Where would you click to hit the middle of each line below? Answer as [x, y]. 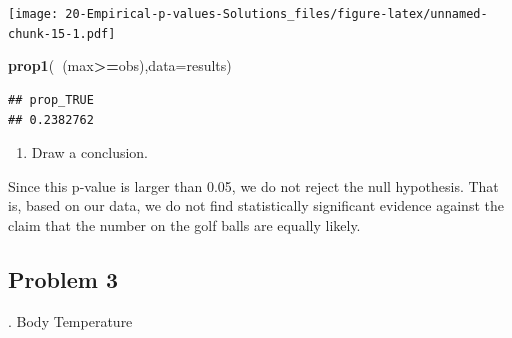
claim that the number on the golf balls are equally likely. [184, 224]
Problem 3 [63, 278]
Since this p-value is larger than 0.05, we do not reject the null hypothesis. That [253, 185]
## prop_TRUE [51, 99]
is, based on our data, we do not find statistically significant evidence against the [256, 205]
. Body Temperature [70, 320]
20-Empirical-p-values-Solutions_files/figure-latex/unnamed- [276, 14]
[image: [33, 14]
